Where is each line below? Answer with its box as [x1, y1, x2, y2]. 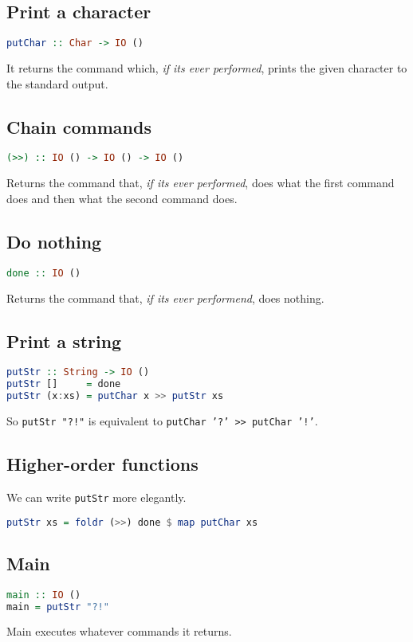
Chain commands [6, 114, 151, 139]
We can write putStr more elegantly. [6, 488, 187, 505]
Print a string [6, 328, 122, 353]
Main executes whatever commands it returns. [6, 623, 232, 640]
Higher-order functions [6, 452, 199, 476]
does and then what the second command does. [6, 190, 238, 206]
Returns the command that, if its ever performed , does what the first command [6, 174, 395, 191]
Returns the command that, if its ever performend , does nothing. [6, 289, 324, 306]
